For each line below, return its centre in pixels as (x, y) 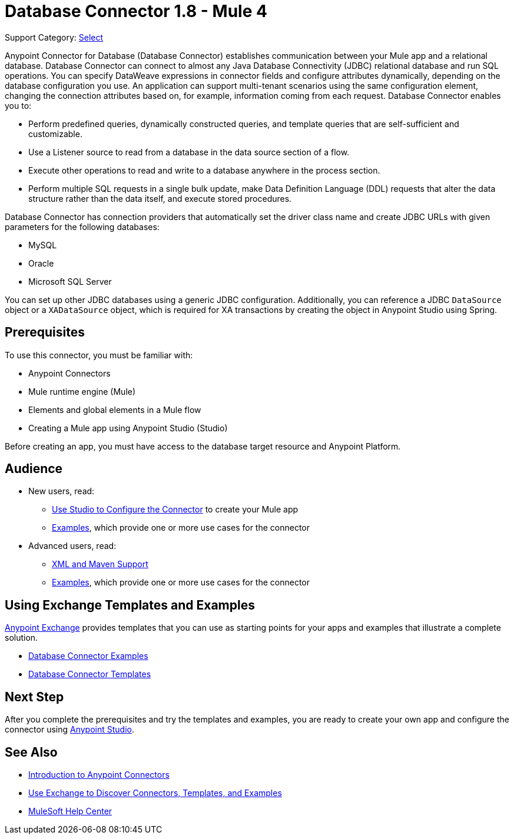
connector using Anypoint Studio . (69, 730)
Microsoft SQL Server (70, 281)
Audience (34, 469)
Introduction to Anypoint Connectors (99, 774)
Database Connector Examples (88, 656)
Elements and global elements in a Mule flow (115, 409)
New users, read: (62, 491)
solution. (21, 638)
